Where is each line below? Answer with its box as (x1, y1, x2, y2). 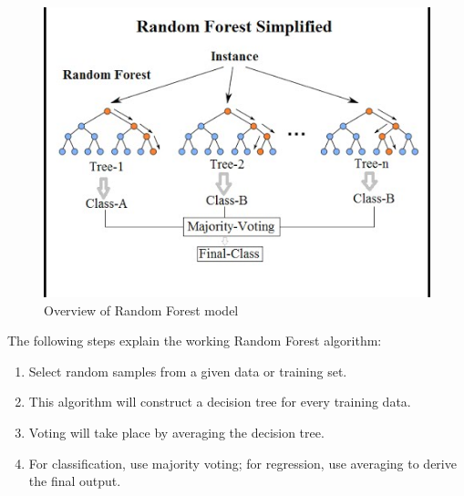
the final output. (28, 471, 121, 491)
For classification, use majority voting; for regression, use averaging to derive (28, 453, 457, 472)
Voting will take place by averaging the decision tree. (28, 422, 325, 441)
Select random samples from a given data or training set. (28, 361, 347, 380)
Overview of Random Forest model (44, 300, 239, 319)
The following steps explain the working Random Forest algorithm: (7, 331, 382, 350)
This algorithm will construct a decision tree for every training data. (28, 392, 411, 411)
